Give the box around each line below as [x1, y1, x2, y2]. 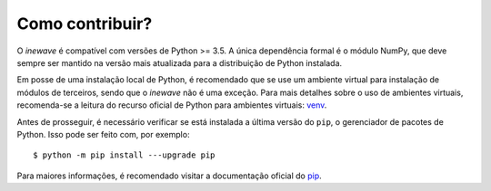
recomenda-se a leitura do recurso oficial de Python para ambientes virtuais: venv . [16, 100, 327, 110]
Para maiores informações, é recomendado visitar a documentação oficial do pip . [16, 170, 322, 181]
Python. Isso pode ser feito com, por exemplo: [16, 129, 190, 139]
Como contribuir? [16, 14, 153, 33]
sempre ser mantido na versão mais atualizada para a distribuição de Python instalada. [16, 57, 343, 68]
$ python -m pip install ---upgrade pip [33, 150, 215, 160]
